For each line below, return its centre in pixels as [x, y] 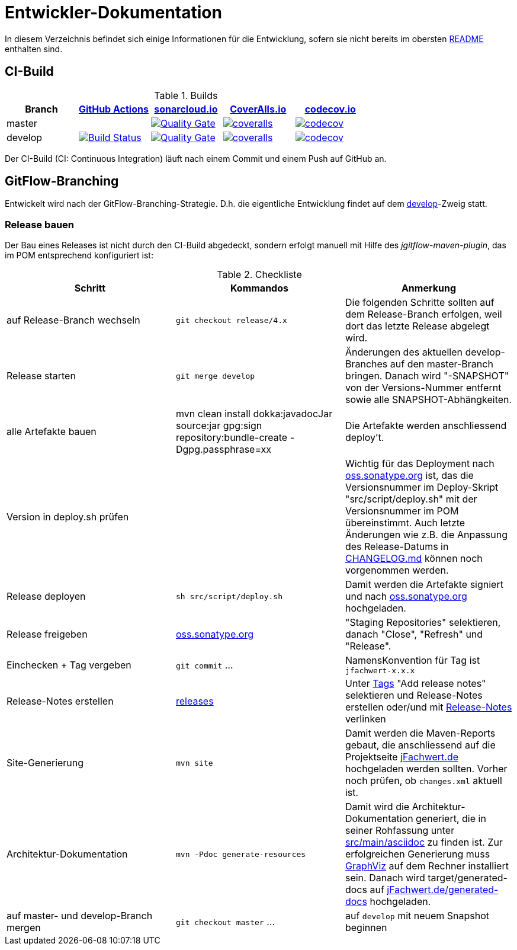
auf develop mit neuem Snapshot [417, 916]
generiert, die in [451, 819]
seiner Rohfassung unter [400, 831]
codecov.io [330, 109]
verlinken [365, 719]
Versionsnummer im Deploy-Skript [422, 487]
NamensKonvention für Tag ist [412, 660]
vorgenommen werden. [397, 570]
